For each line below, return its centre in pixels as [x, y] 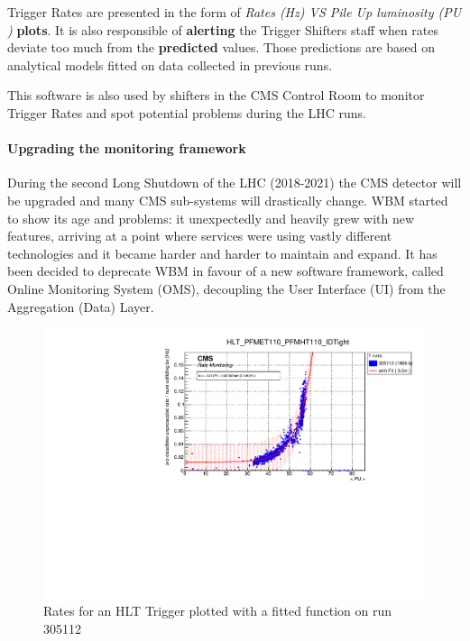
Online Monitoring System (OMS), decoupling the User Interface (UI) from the [226, 288]
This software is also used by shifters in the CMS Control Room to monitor [216, 95]
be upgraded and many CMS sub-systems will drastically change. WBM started [228, 200]
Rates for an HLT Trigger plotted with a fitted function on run [218, 611]
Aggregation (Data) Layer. [81, 306]
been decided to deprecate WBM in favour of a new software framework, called [226, 271]
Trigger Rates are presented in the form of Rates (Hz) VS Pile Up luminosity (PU [235, 12]
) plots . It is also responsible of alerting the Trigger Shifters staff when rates [223, 29]
